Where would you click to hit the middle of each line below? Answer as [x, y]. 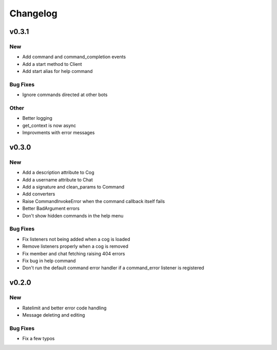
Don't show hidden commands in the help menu [73, 215]
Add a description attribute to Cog [58, 173]
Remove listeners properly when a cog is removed [75, 246]
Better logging [37, 118]
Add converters [39, 194]
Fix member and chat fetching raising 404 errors [74, 253]
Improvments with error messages [58, 133]
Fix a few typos [38, 339]
